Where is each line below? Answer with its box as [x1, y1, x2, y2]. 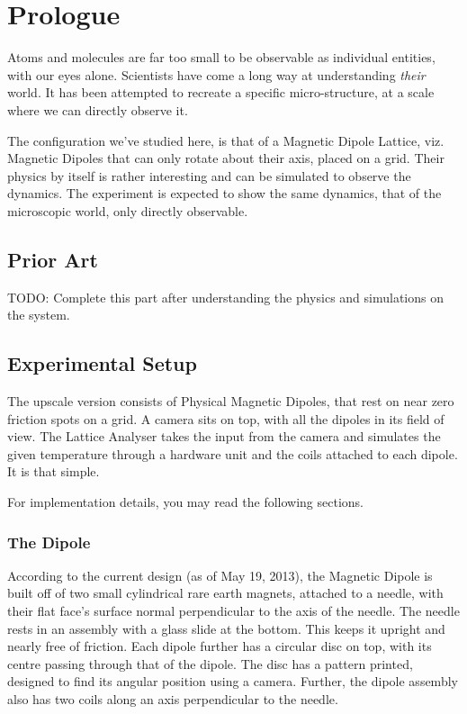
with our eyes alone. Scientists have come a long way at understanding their [7, 65, 426, 84]
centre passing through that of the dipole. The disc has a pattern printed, [7, 654, 413, 673]
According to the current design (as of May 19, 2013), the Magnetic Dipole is [7, 565, 433, 584]
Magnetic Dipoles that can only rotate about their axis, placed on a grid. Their [7, 149, 445, 167]
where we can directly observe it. [7, 100, 188, 119]
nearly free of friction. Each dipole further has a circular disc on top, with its [7, 637, 432, 655]
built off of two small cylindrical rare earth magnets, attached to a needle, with [7, 583, 444, 602]
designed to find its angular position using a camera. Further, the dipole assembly [7, 672, 458, 691]
